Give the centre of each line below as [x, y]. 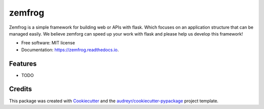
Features [23, 64]
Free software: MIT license [48, 43]
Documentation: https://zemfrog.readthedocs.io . [70, 50]
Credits [21, 89]
